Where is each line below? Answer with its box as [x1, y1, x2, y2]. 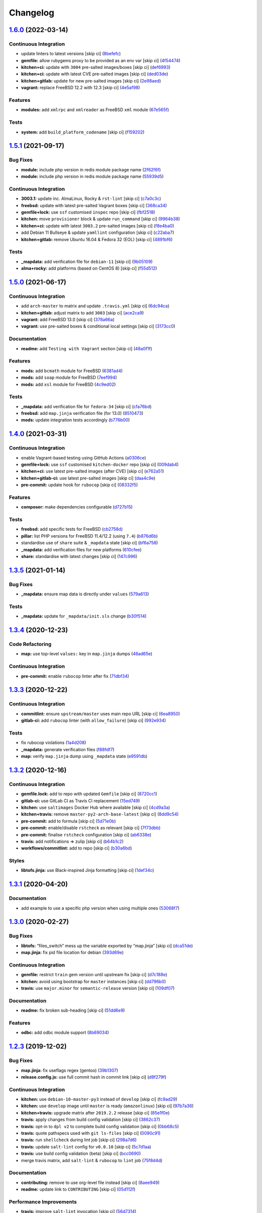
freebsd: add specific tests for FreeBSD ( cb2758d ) [21, 526, 123, 532]
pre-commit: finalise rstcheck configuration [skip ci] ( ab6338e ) [21, 832, 151, 837]
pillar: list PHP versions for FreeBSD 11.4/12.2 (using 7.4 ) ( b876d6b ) [21, 533, 158, 539]
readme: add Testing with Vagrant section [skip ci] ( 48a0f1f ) [21, 345, 152, 351]
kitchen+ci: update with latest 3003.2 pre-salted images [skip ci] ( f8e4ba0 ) [21, 223, 174, 229]
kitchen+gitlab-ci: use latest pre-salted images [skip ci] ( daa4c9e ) [21, 475, 156, 481]
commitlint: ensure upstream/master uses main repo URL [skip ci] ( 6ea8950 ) [21, 711, 180, 717]
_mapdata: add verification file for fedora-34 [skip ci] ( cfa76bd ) [21, 403, 152, 410]
